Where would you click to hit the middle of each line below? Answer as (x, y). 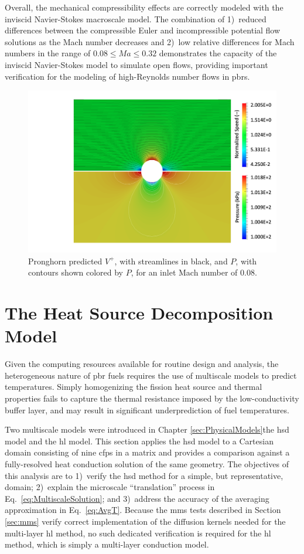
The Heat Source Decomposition (139, 313)
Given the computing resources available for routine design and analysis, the (142, 364)
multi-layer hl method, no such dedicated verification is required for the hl (138, 533)
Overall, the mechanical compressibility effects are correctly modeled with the (144, 7)
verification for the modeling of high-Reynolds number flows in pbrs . (127, 76)
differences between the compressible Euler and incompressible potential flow (143, 30)
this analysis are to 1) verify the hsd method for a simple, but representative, (144, 475)
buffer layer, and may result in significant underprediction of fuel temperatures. (147, 409)
